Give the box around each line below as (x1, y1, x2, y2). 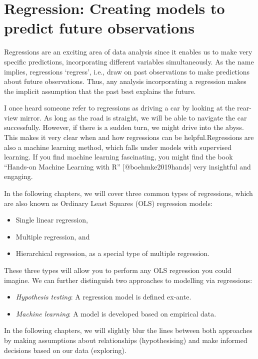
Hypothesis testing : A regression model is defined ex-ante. (15, 291, 191, 302)
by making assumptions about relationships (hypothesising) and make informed (4, 334, 247, 345)
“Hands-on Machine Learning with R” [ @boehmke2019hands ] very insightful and (4, 161, 251, 171)
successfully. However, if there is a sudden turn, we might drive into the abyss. (4, 122, 244, 132)
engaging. (4, 171, 33, 181)
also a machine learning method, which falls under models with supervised (4, 141, 232, 152)
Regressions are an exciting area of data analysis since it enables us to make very (4, 46, 252, 57)
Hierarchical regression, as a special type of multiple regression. (15, 248, 210, 258)
